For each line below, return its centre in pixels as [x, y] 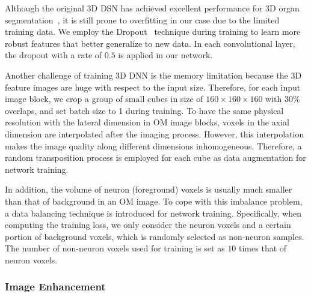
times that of [263, 248]
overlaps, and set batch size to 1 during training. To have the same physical [144, 110]
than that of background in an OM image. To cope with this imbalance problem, [154, 201]
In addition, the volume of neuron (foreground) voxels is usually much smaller [149, 189]
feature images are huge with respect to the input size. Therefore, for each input [153, 87]
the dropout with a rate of [54, 55]
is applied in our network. [165, 55]
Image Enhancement [55, 286]
